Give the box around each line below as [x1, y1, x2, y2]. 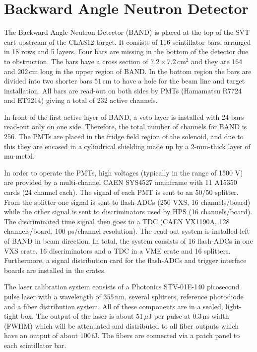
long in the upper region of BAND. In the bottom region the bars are [40, 66, 252, 76]
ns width [202, 311, 229, 321]
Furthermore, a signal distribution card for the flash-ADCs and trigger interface [4, 255, 247, 265]
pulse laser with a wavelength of [4, 291, 101, 301]
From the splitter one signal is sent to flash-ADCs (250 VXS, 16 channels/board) [4, 196, 251, 207]
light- [225, 301, 242, 311]
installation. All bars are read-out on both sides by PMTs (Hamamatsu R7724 [4, 85, 242, 95]
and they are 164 [191, 56, 243, 66]
